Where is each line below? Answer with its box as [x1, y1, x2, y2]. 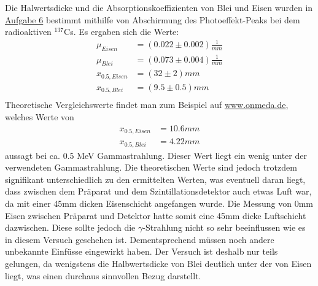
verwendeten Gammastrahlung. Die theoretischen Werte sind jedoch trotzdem [5, 161, 297, 174]
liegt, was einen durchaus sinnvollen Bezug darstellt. [5, 269, 201, 282]
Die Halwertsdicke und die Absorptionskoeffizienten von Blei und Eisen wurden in [5, 1, 313, 14]
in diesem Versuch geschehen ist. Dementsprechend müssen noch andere [5, 233, 274, 245]
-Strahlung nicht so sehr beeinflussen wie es [142, 221, 306, 234]
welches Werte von [5, 110, 74, 123]
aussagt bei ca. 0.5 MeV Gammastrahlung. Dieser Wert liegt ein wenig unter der [5, 149, 307, 161]
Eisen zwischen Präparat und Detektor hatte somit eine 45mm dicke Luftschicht [5, 209, 306, 222]
